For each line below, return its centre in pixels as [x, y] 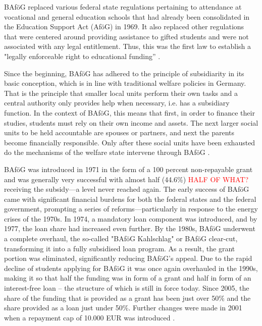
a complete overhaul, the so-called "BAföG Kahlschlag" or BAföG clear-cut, [121, 238]
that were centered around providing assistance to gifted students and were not [126, 36]
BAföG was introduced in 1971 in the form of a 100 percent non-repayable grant [128, 169]
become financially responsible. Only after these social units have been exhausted [130, 142]
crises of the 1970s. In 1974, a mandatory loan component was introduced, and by [131, 218]
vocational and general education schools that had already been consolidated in [127, 16]
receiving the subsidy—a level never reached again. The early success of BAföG [127, 189]
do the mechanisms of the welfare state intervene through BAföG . [107, 152]
